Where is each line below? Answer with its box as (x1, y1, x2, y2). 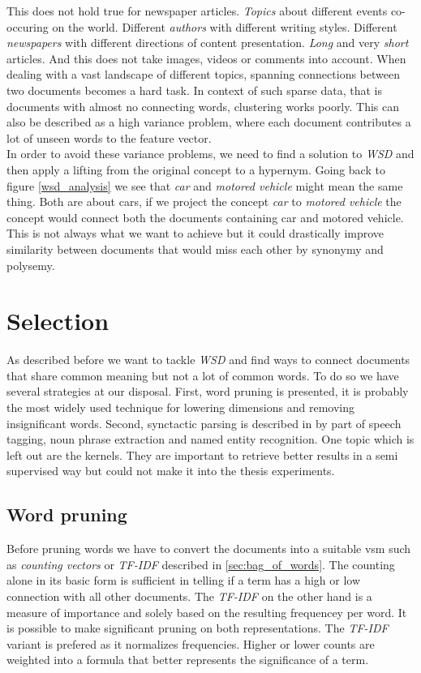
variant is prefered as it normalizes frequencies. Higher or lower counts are (6, 635, 375, 652)
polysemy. (6, 256, 55, 273)
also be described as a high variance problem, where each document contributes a (6, 114, 411, 131)
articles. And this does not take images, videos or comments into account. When (6, 49, 406, 66)
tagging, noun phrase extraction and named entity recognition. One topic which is (6, 431, 415, 448)
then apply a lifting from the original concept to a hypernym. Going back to (6, 161, 385, 178)
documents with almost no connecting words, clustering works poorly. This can (6, 97, 400, 114)
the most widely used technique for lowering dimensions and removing (6, 399, 354, 415)
